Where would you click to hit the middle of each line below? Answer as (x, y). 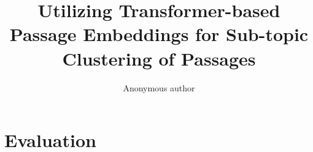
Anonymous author (159, 87)
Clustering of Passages (159, 58)
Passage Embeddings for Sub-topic (159, 34)
